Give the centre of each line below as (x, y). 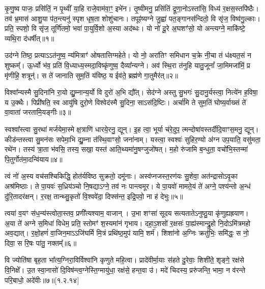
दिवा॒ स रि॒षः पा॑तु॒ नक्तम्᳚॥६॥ (41, 243)
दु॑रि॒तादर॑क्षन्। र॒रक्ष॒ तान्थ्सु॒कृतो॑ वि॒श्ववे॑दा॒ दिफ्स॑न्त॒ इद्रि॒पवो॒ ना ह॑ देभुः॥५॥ (94, 196)
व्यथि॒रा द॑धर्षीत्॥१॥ (30, 38)
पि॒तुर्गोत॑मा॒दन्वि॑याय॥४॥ (34, 159)
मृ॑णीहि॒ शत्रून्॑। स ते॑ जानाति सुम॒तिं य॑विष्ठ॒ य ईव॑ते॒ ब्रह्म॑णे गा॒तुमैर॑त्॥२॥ (91, 75)
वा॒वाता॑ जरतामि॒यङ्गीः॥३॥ (38, 112)
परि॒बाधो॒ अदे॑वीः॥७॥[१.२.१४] (42, 280)
